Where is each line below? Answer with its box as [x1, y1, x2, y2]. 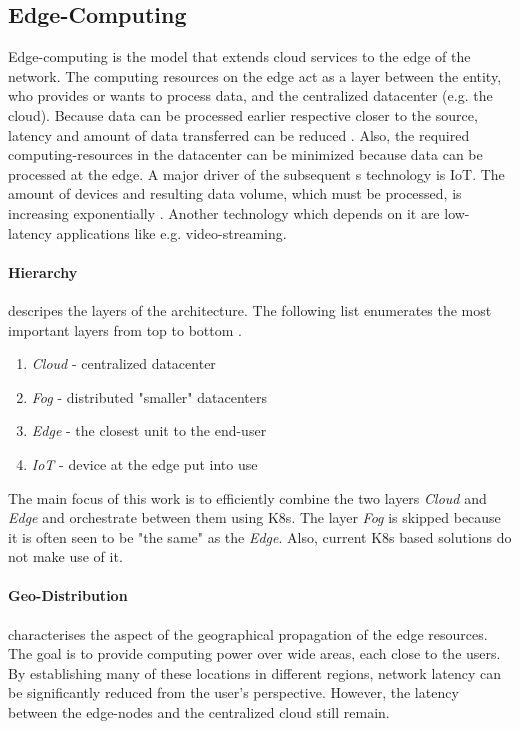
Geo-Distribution [8, 585, 128, 606]
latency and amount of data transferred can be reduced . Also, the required [8, 124, 470, 145]
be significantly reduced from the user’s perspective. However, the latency [8, 682, 459, 703]
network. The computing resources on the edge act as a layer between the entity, [8, 65, 502, 86]
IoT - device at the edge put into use [31, 453, 258, 474]
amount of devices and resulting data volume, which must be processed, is [8, 183, 462, 204]
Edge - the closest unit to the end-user [31, 420, 267, 441]
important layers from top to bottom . [8, 319, 242, 340]
